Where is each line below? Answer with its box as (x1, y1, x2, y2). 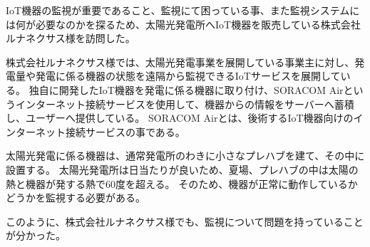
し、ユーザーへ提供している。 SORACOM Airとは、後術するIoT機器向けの (6, 110, 354, 125)
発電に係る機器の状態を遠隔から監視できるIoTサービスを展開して (35, 68, 341, 83)
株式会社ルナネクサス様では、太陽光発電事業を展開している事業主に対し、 (6, 54, 355, 69)
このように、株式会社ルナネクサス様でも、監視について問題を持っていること (6, 214, 364, 228)
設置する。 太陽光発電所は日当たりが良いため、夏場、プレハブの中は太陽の (6, 162, 359, 177)
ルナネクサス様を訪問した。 (6, 31, 135, 46)
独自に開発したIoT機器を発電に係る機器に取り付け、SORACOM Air (29, 82, 344, 97)
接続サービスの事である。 (65, 124, 185, 139)
